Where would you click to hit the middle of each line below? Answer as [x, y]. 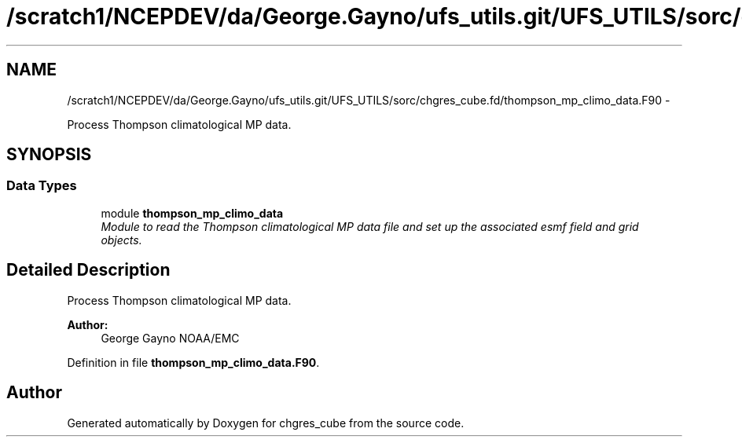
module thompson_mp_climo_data [192, 213]
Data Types [42, 186]
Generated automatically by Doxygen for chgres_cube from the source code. [266, 423]
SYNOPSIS [49, 155]
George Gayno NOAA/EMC [170, 338]
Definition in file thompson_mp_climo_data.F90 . [193, 362]
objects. [121, 240]
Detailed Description [88, 270]
